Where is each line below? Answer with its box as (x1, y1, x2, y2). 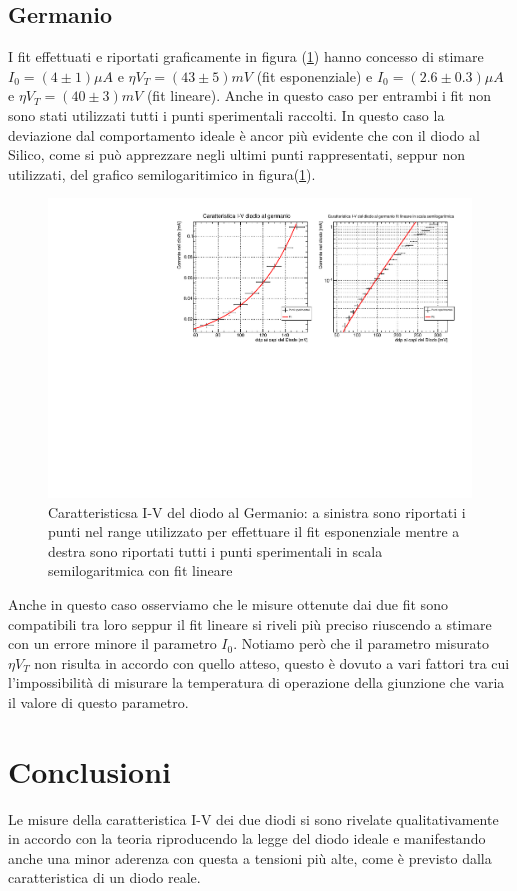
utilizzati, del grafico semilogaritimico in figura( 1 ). (8, 163, 316, 184)
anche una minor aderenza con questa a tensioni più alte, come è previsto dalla (8, 847, 492, 868)
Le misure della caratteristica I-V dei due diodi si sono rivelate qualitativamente (8, 808, 499, 829)
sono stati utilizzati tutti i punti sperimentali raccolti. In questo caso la (8, 104, 445, 125)
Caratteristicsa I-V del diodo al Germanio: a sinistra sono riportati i (48, 501, 466, 522)
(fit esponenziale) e (256, 65, 373, 86)
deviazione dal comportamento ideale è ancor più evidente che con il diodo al (8, 124, 480, 145)
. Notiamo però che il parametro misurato (233, 633, 489, 654)
